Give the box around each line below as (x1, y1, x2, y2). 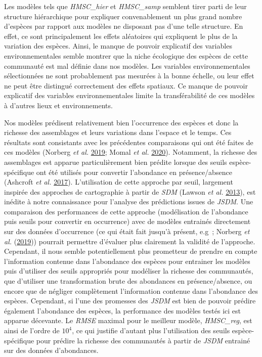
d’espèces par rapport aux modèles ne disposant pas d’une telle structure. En (4, 21, 243, 31)
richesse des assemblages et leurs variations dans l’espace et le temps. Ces (4, 127, 232, 138)
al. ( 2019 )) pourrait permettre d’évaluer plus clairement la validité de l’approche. (4, 236, 255, 246)
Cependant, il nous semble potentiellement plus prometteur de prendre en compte (4, 246, 257, 256)
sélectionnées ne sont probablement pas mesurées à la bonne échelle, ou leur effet (4, 70, 254, 81)
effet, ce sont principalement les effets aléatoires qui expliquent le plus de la (4, 30, 238, 41)
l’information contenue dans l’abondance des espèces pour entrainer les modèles (4, 255, 250, 266)
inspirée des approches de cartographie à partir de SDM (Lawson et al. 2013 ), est (4, 186, 256, 197)
